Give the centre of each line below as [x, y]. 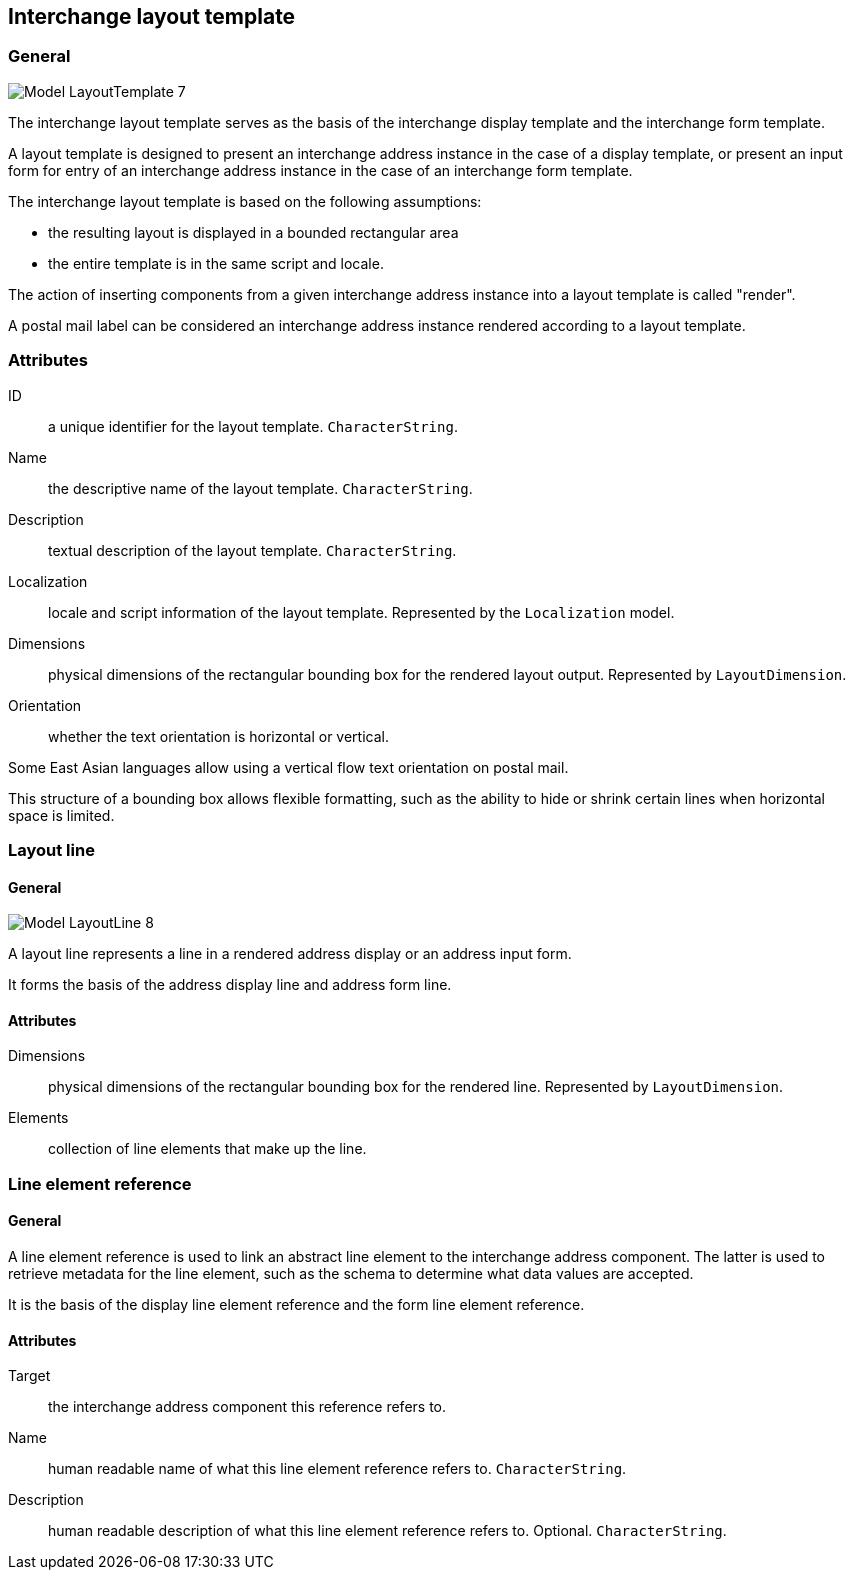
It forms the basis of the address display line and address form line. [230, 985]
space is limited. [61, 815]
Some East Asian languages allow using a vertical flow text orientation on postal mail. [288, 767]
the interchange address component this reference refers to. [247, 1407]
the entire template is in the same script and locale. [216, 263]
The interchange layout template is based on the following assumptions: [245, 201]
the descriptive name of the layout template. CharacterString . [260, 488]
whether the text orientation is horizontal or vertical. [218, 736]
